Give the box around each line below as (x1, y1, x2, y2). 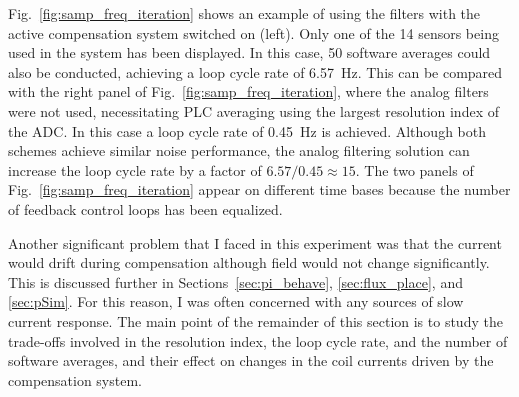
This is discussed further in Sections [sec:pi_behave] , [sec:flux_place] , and (8, 271, 463, 292)
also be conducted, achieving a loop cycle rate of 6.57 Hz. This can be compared (8, 61, 503, 82)
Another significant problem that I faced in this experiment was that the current (8, 232, 502, 253)
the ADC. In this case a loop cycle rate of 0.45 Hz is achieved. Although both (8, 120, 486, 141)
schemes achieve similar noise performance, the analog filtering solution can (8, 140, 470, 161)
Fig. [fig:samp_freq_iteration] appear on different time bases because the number (8, 179, 511, 200)
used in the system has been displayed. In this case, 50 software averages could (8, 42, 491, 63)
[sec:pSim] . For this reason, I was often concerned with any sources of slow (8, 291, 464, 312)
